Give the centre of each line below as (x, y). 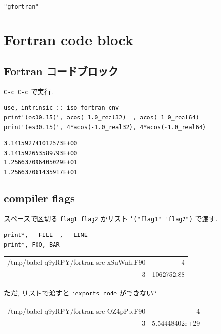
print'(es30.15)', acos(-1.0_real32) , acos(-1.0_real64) (101, 118)
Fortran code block (69, 40)
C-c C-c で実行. (28, 91)
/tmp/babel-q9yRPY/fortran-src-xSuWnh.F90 (76, 262)
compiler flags (39, 198)
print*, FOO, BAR (32, 245)
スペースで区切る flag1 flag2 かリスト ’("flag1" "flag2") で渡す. (111, 218)
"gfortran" (21, 7)
